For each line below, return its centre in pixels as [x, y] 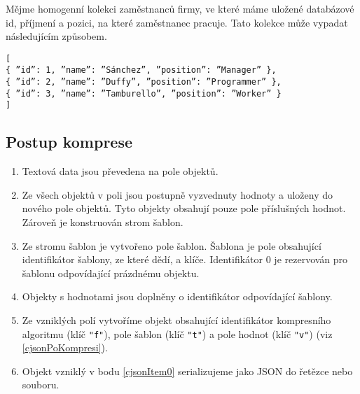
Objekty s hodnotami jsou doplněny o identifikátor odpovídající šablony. [177, 296]
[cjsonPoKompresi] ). [65, 347]
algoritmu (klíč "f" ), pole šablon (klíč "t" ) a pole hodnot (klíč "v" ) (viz [177, 333]
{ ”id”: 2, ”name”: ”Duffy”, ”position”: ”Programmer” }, [144, 82]
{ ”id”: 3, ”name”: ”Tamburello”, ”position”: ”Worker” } [144, 93]
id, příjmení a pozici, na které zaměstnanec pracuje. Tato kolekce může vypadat [177, 22]
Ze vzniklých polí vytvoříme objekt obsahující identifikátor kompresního [176, 320]
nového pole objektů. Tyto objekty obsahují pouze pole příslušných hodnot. [184, 208]
